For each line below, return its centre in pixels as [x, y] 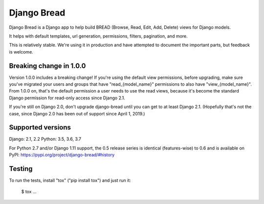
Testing [21, 169]
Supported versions [40, 127]
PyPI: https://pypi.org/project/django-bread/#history [62, 155]
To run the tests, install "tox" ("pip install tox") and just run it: [70, 181]
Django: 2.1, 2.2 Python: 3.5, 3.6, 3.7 [45, 139]
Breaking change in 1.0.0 [47, 66]
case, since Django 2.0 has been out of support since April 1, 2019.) [77, 113]
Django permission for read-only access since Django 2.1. [67, 98]
